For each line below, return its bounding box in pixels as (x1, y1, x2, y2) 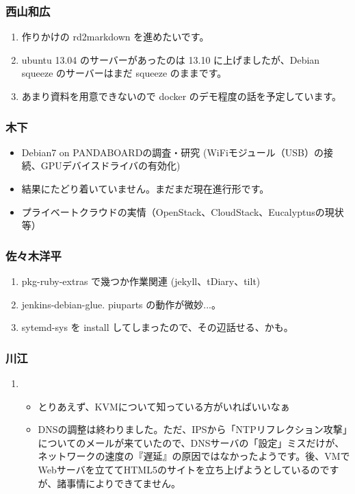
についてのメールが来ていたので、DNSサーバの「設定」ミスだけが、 (38, 435, 345, 449)
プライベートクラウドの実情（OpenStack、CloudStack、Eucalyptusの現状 (21, 204, 344, 219)
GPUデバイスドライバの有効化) (40, 158, 181, 173)
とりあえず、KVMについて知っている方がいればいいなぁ (38, 399, 290, 413)
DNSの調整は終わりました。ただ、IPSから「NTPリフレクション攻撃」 (38, 422, 347, 436)
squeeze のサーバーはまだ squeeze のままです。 (21, 66, 227, 80)
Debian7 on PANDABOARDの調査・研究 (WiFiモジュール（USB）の (21, 145, 324, 159)
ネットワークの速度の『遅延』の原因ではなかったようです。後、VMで (38, 449, 350, 463)
